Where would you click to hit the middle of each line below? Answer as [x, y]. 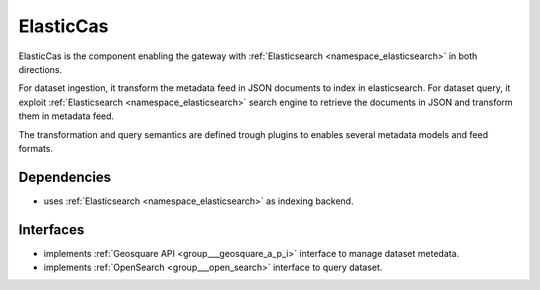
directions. [40, 69]
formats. [36, 148]
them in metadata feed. [66, 116]
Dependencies [65, 176]
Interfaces [51, 229]
